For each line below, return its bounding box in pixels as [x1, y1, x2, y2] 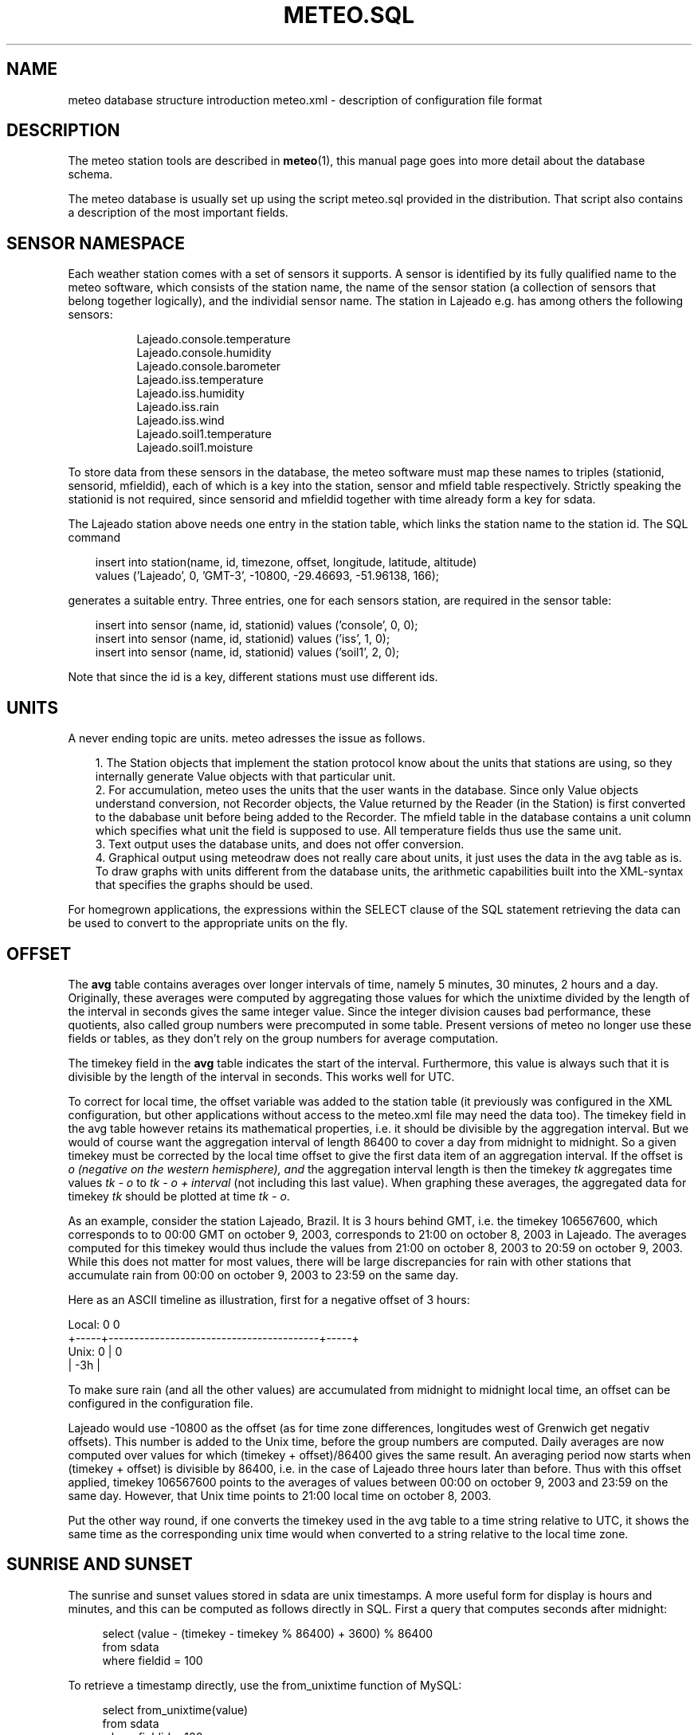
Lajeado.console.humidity [136, 346, 272, 360]
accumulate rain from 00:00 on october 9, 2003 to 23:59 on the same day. [68, 1267, 459, 1282]
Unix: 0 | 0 [68, 1344, 123, 1358]
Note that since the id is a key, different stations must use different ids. [68, 670, 438, 684]
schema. [68, 167, 113, 182]
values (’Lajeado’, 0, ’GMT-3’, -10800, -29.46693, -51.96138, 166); [95, 569, 440, 583]
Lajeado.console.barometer [136, 359, 281, 374]
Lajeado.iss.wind [136, 413, 225, 428]
